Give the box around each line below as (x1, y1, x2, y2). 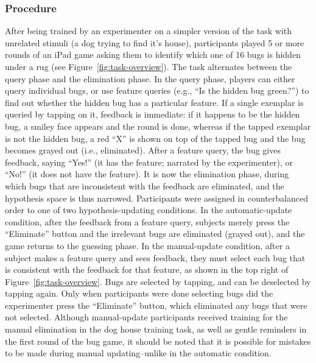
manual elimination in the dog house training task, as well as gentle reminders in (5, 323, 307, 336)
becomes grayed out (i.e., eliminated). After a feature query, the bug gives (5, 144, 281, 157)
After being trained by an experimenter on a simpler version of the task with (5, 24, 292, 37)
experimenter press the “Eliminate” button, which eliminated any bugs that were (5, 298, 307, 311)
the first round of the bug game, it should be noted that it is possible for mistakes (5, 334, 311, 347)
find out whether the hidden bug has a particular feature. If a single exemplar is (5, 96, 304, 108)
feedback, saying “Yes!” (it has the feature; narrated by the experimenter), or (5, 155, 293, 168)
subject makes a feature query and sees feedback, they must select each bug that (5, 251, 306, 264)
